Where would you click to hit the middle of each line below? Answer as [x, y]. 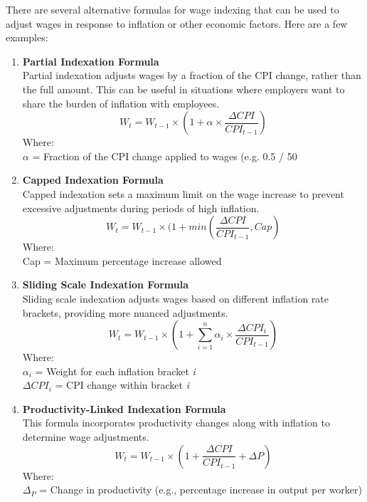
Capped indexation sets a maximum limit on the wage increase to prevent [183, 193]
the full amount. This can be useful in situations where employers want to [183, 89]
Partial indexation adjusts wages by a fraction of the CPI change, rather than [192, 75]
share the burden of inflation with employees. [121, 103]
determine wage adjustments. [86, 437]
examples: [27, 37]
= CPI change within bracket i [122, 385]
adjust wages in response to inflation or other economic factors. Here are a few [177, 23]
